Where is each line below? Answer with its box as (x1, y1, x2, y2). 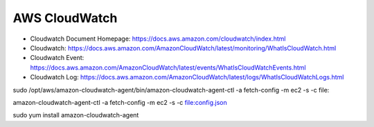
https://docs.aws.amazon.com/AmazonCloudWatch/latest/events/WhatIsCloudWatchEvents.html (30, 63, 306, 72)
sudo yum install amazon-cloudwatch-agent (12, 111, 139, 119)
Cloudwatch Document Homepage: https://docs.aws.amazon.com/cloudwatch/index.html (30, 35, 286, 43)
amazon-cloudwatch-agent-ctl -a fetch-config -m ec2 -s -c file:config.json (12, 98, 228, 106)
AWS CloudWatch (12, 10, 118, 26)
